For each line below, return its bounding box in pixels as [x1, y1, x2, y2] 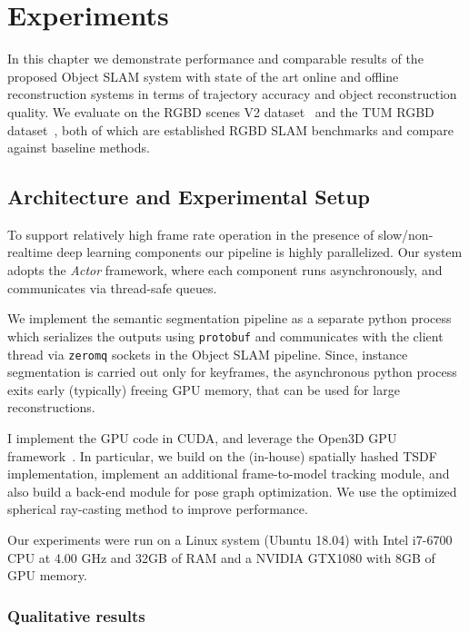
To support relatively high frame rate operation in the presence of [7, 224, 374, 243]
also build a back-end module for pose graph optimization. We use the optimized [7, 481, 457, 500]
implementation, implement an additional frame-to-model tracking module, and [7, 464, 450, 483]
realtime [7, 242, 53, 262]
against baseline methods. [7, 138, 150, 157]
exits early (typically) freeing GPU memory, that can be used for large [7, 380, 400, 399]
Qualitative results [7, 604, 145, 627]
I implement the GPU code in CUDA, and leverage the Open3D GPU [7, 428, 397, 447]
